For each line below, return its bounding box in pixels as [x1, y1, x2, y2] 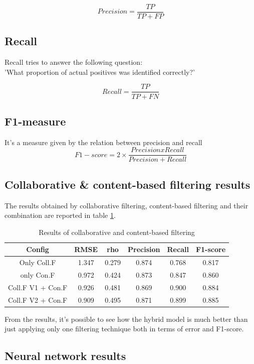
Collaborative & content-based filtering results [5, 176, 250, 192]
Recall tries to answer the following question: [5, 57, 143, 67]
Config [26, 244, 49, 255]
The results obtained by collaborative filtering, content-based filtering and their [5, 200, 248, 210]
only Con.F [20, 270, 55, 280]
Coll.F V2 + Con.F [8, 294, 68, 305]
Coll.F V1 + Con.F [8, 282, 68, 292]
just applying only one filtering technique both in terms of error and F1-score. [5, 323, 244, 334]
